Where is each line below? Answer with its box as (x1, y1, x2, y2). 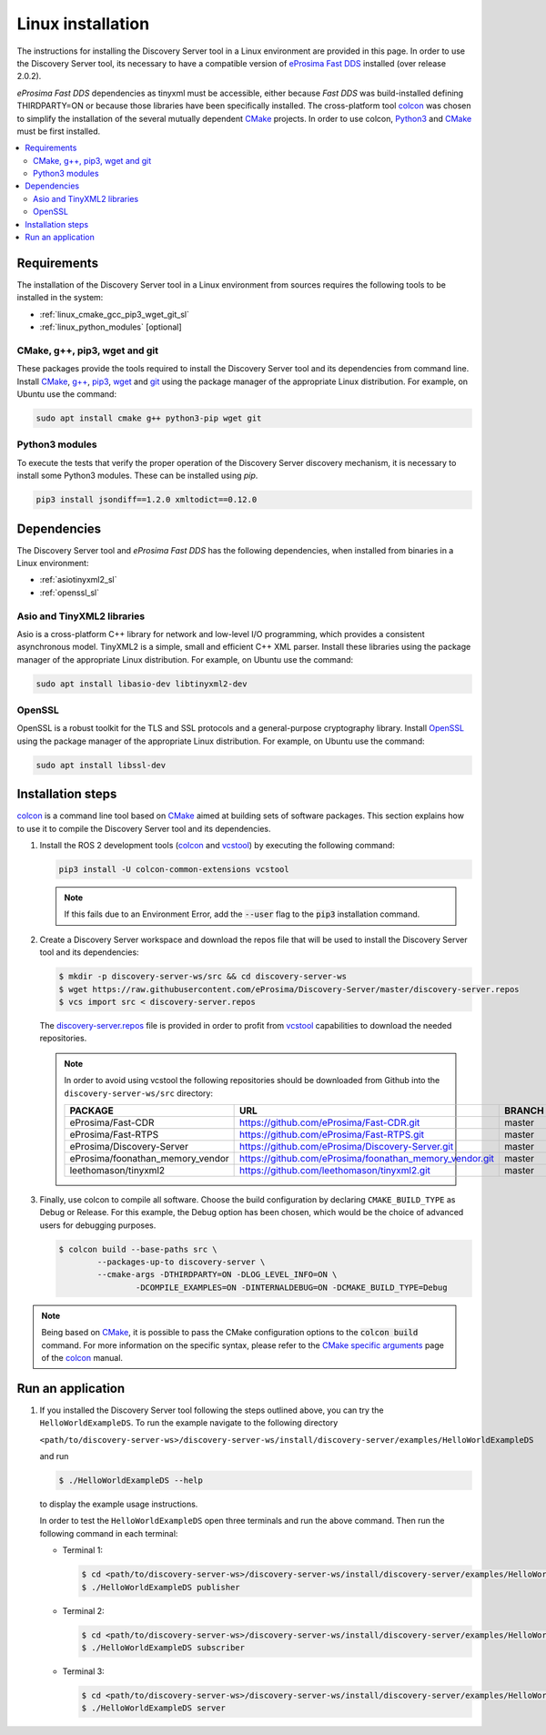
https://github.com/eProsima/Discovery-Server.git (239, 1140, 454, 1152)
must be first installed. (16, 126, 100, 137)
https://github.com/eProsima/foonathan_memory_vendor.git (239, 1152, 495, 1164)
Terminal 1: (62, 1545, 104, 1556)
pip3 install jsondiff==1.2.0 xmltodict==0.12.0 (35, 494, 258, 505)
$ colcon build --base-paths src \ (58, 1243, 217, 1254)
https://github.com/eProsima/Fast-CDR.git (239, 1116, 420, 1129)
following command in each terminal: (39, 1527, 178, 1538)
